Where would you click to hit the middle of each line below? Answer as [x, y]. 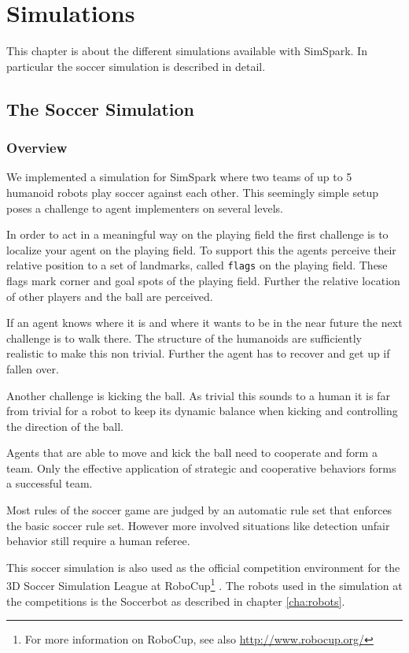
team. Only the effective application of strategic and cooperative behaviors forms [201, 467]
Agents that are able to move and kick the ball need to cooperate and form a [192, 453]
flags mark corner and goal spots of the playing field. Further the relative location [203, 280]
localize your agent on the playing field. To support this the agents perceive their [201, 249]
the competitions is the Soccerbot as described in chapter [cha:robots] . [176, 601]
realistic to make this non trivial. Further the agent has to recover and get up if [198, 353]
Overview [37, 148]
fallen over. [33, 368]
